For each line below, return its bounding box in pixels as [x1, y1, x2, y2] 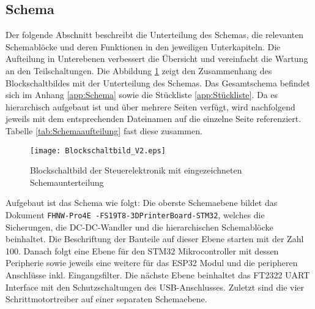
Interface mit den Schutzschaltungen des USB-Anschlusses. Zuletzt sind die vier [6, 280, 305, 293]
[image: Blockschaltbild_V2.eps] [30, 146, 166, 155]
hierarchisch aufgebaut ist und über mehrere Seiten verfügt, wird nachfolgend [6, 100, 295, 113]
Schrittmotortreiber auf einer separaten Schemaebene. [6, 292, 207, 305]
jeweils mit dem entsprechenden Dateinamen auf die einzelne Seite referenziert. [6, 112, 302, 125]
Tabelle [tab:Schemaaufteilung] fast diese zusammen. [6, 124, 202, 137]
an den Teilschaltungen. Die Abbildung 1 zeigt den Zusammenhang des [6, 64, 272, 77]
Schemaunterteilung [30, 175, 104, 188]
